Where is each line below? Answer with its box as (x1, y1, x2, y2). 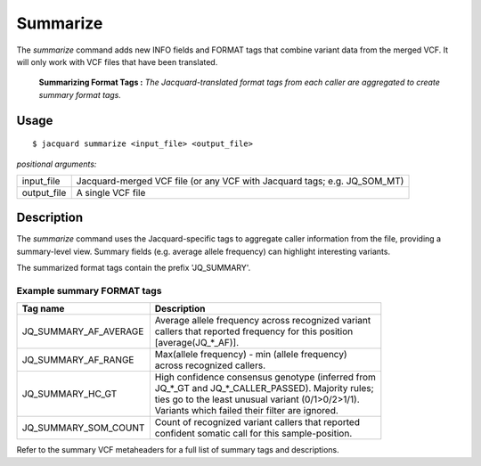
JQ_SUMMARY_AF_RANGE (21, 354, 135, 366)
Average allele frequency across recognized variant (154, 315, 371, 327)
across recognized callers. (154, 359, 266, 372)
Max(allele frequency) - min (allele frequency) (154, 348, 347, 361)
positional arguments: (16, 159, 97, 169)
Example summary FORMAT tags (16, 284, 162, 297)
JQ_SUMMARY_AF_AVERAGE (21, 325, 144, 338)
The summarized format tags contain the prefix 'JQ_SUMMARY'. (16, 263, 251, 274)
